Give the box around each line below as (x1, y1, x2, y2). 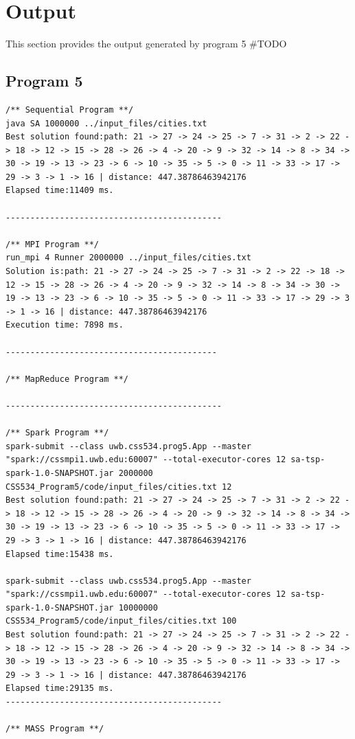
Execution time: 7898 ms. (5, 320, 124, 330)
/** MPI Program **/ (5, 239, 100, 249)
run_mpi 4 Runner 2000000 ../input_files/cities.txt (5, 253, 251, 263)
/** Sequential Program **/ (5, 104, 134, 115)
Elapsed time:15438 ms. (5, 549, 114, 559)
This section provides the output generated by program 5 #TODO (5, 36, 287, 51)
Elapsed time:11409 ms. (5, 185, 114, 196)
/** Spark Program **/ (5, 428, 109, 438)
